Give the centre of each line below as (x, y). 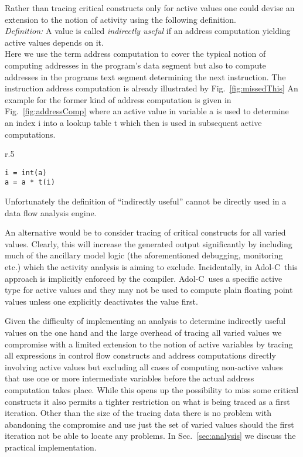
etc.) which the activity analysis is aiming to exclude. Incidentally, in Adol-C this (151, 267)
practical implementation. (51, 447)
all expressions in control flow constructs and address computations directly (140, 355)
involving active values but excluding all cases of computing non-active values (144, 366)
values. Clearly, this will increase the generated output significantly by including (149, 243)
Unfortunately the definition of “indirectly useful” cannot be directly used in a (146, 201)
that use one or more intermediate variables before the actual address (130, 378)
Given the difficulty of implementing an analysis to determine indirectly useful (145, 321)
